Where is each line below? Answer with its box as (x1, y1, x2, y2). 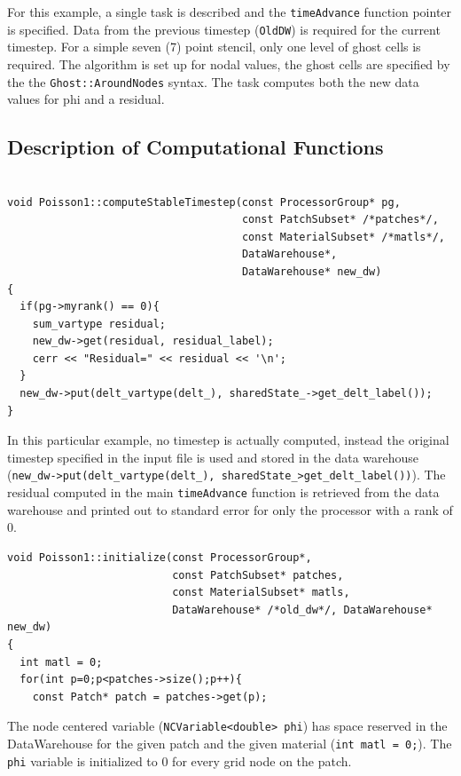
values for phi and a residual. (7, 90, 165, 108)
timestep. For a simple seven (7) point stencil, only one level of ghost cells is (7, 37, 421, 56)
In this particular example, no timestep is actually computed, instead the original (7, 431, 449, 449)
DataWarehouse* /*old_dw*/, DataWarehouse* (172, 603, 433, 616)
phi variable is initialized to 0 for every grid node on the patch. (7, 751, 352, 770)
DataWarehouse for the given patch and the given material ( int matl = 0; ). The (7, 733, 452, 752)
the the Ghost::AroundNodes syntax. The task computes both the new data (7, 72, 419, 91)
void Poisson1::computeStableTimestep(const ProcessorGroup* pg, (7, 195, 401, 209)
